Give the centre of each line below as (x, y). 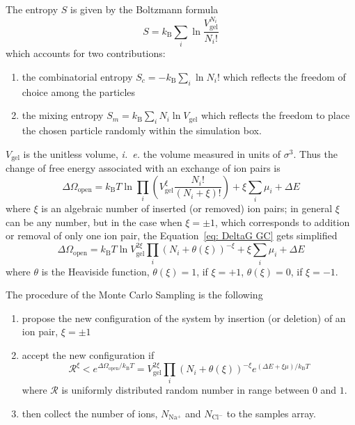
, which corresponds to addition (283, 222)
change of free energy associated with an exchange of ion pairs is (143, 168)
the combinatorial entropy (77, 76)
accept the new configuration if (88, 354)
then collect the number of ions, (90, 413)
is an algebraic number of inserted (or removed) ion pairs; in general (187, 208)
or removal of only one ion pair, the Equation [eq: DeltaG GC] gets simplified (172, 235)
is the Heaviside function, (95, 271)
